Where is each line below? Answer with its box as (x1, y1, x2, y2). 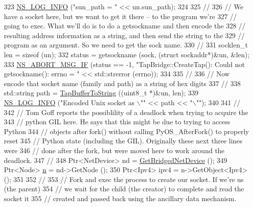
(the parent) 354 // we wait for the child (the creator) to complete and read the (4, 184, 244, 194)
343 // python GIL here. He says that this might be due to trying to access (4, 116, 230, 127)
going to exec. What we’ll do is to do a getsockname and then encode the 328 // (4, 21, 246, 31)
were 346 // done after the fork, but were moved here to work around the (4, 145, 225, 155)
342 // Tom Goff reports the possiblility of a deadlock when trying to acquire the (4, 107, 249, 117)
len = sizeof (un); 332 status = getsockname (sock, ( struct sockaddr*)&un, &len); (4, 49, 250, 59)
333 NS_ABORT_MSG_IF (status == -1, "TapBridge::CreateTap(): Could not (4, 59, 245, 69)
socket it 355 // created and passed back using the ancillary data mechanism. (4, 193, 236, 203)
